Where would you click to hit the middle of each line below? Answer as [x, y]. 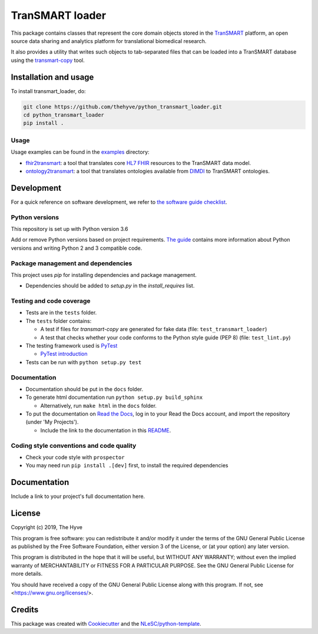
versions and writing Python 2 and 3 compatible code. [77, 248]
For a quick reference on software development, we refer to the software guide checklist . [119, 202]
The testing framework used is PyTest [72, 345]
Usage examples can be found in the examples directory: [80, 152]
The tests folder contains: [59, 321]
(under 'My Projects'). [52, 422]
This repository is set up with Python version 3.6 [69, 229]
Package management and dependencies [72, 263]
